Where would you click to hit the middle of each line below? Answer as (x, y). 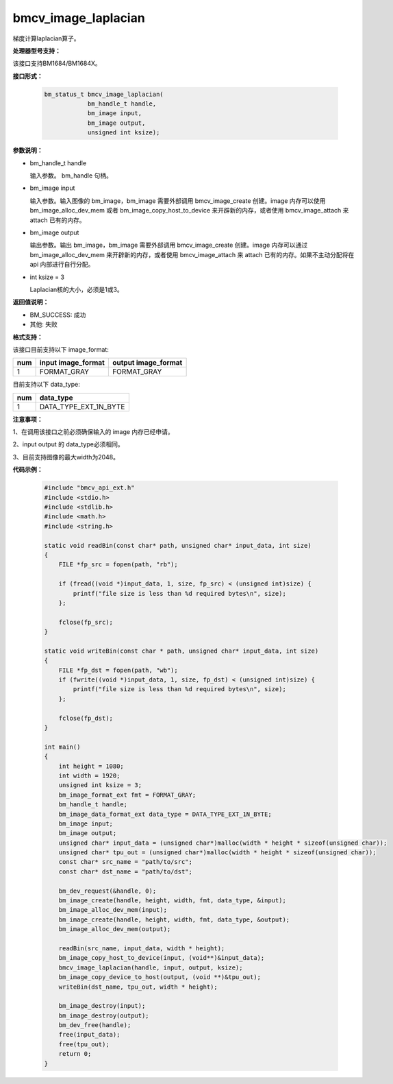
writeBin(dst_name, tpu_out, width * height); (138, 987)
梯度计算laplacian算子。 (46, 38)
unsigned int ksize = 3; (100, 785)
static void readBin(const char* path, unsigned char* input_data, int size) (178, 545)
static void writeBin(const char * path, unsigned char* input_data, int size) (181, 651)
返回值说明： (31, 302)
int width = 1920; (89, 775)
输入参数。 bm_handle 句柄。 (71, 176)
